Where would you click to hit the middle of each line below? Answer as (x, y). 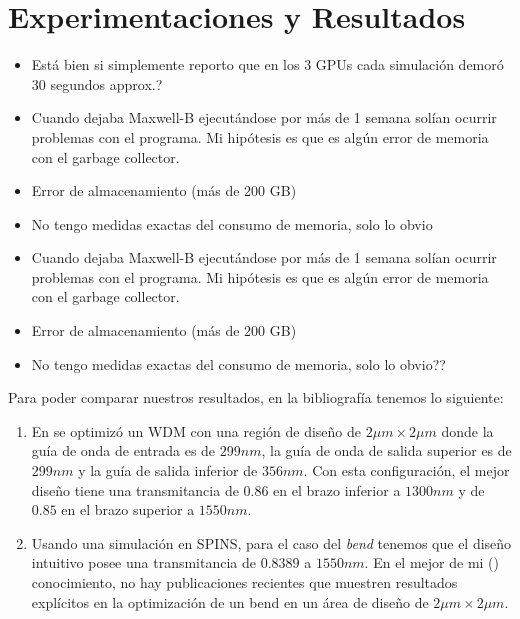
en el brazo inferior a (337, 489)
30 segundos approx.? (97, 83)
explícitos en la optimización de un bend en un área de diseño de (230, 601)
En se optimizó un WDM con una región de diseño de (196, 430)
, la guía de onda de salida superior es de (386, 450)
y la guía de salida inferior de (168, 470)
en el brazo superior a (128, 509)
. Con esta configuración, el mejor (406, 470)
